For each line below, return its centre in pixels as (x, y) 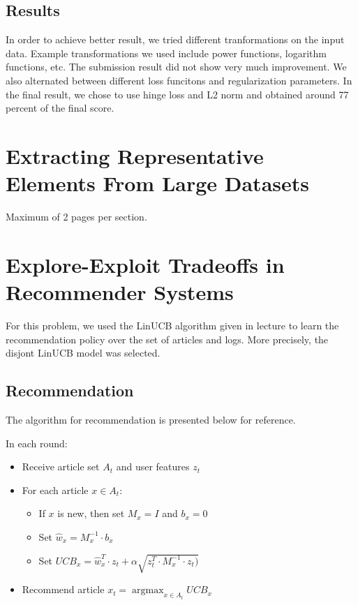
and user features (153, 466)
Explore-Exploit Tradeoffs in (145, 264)
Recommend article (63, 589)
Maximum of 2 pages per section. (76, 217)
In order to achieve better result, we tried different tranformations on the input (175, 39)
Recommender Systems (120, 292)
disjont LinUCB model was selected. (83, 353)
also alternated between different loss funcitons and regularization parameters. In (179, 80)
